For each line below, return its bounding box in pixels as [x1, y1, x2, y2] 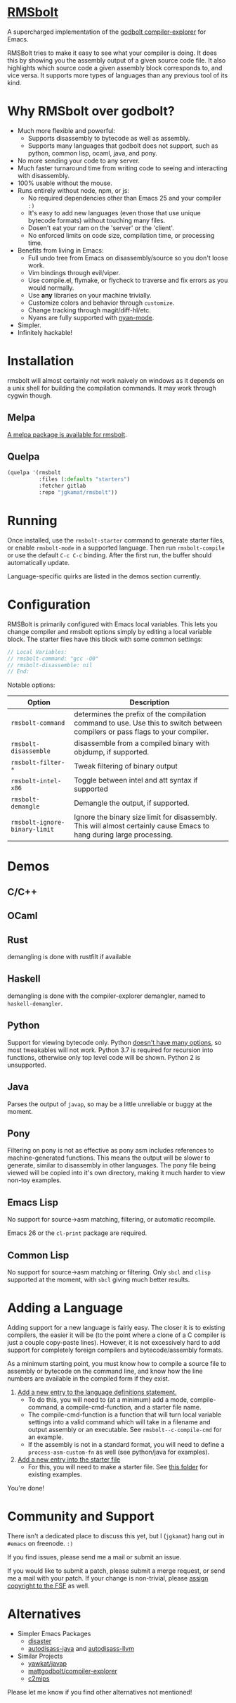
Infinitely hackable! [17, 328, 72, 336]
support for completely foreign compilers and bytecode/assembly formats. [7, 1346, 223, 1354]
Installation [7, 353, 74, 369]
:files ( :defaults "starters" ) [38, 476, 131, 483]
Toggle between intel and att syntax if [73, 775, 198, 785]
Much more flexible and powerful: [17, 126, 116, 134]
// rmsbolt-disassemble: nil [7, 661, 93, 669]
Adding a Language [7, 1300, 124, 1316]
